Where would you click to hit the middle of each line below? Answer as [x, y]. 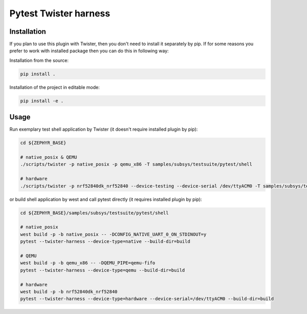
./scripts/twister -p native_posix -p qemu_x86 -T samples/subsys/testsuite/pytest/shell [136, 164]
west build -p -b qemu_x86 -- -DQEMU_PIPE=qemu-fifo [88, 263]
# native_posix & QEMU [49, 157]
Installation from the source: [39, 60]
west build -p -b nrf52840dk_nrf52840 [69, 291]
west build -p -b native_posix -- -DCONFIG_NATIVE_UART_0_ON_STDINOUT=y [113, 234]
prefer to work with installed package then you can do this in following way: [89, 51]
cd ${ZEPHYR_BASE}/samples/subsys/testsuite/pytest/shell [94, 213]
